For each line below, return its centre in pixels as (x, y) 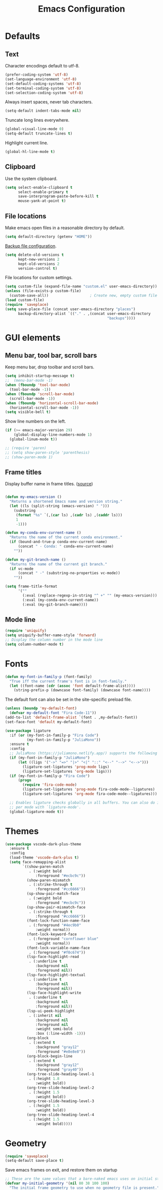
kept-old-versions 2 (39, 264)
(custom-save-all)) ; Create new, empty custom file (83, 296)
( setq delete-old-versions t (34, 255)
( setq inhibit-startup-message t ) (40, 376)
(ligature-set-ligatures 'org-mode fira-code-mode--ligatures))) (90, 794)
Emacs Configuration (81, 9)
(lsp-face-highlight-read (53, 957)
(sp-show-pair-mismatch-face (56, 907)
